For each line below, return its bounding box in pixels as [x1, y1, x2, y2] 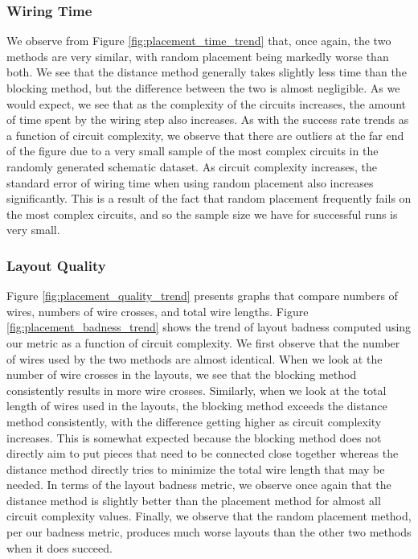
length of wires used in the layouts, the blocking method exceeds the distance [6, 397, 387, 414]
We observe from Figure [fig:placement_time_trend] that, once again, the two [6, 32, 391, 49]
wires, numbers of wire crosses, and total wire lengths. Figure [6, 302, 309, 319]
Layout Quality [6, 255, 106, 275]
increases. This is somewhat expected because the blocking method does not [6, 429, 382, 446]
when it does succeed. [6, 539, 113, 556]
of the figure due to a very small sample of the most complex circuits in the [6, 142, 379, 159]
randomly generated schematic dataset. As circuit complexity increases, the [6, 158, 377, 175]
